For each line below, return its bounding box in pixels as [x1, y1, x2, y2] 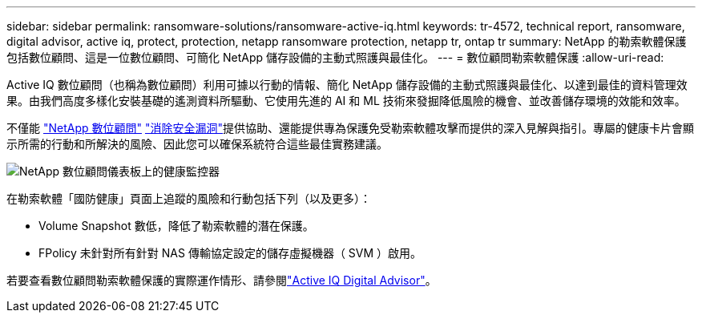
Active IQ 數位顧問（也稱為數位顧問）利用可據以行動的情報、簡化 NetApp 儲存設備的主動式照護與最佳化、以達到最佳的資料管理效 [6, 78, 688, 91]
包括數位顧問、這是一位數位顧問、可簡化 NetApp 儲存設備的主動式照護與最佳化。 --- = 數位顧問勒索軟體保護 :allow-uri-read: [6, 50, 664, 64]
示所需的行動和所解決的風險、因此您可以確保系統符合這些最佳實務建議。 [6, 137, 388, 151]
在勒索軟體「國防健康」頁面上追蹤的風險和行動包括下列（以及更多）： [6, 192, 371, 205]
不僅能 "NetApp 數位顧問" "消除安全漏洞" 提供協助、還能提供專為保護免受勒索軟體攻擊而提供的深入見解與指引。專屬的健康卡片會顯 [6, 121, 694, 135]
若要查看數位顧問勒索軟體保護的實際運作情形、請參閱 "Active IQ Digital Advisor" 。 [6, 273, 437, 287]
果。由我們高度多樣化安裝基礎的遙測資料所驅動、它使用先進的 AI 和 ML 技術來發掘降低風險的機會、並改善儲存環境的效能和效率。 [6, 94, 686, 107]
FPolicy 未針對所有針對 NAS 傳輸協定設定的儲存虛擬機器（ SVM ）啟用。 [38, 246, 422, 260]
